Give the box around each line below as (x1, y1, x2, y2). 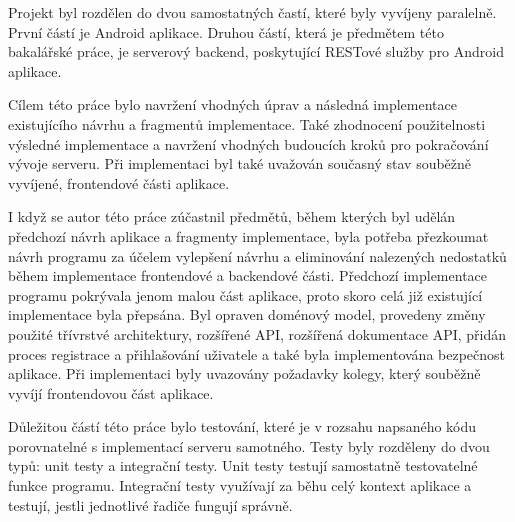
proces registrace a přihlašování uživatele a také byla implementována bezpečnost (8, 343, 506, 364)
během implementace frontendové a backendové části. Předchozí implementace (8, 265, 488, 286)
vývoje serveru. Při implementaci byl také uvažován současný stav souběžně (8, 153, 472, 174)
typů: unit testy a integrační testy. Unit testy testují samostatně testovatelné (8, 455, 478, 476)
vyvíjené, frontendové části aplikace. (8, 172, 230, 193)
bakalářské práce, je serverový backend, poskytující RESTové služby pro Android (8, 41, 505, 62)
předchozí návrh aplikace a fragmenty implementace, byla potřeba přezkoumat (8, 225, 489, 246)
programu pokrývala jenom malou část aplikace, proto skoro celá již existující (8, 284, 483, 305)
